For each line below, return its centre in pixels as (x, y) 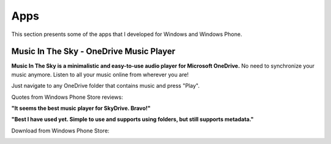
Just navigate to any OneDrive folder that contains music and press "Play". (105, 86)
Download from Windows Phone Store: (60, 131)
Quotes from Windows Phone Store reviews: (67, 97)
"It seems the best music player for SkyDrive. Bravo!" (81, 108)
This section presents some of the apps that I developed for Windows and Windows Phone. (127, 34)
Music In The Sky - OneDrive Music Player (93, 52)
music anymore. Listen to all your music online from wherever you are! (100, 74)
